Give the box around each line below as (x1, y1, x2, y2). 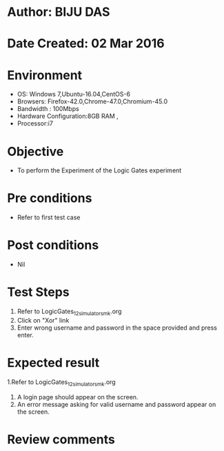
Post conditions (7, 237, 99, 253)
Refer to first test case (17, 213, 81, 221)
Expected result (7, 355, 100, 371)
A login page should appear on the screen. (17, 392, 139, 401)
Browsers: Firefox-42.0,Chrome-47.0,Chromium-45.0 (17, 97, 168, 106)
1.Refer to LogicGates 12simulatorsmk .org (7, 377, 116, 388)
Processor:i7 (17, 119, 54, 128)
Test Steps (7, 284, 70, 300)
